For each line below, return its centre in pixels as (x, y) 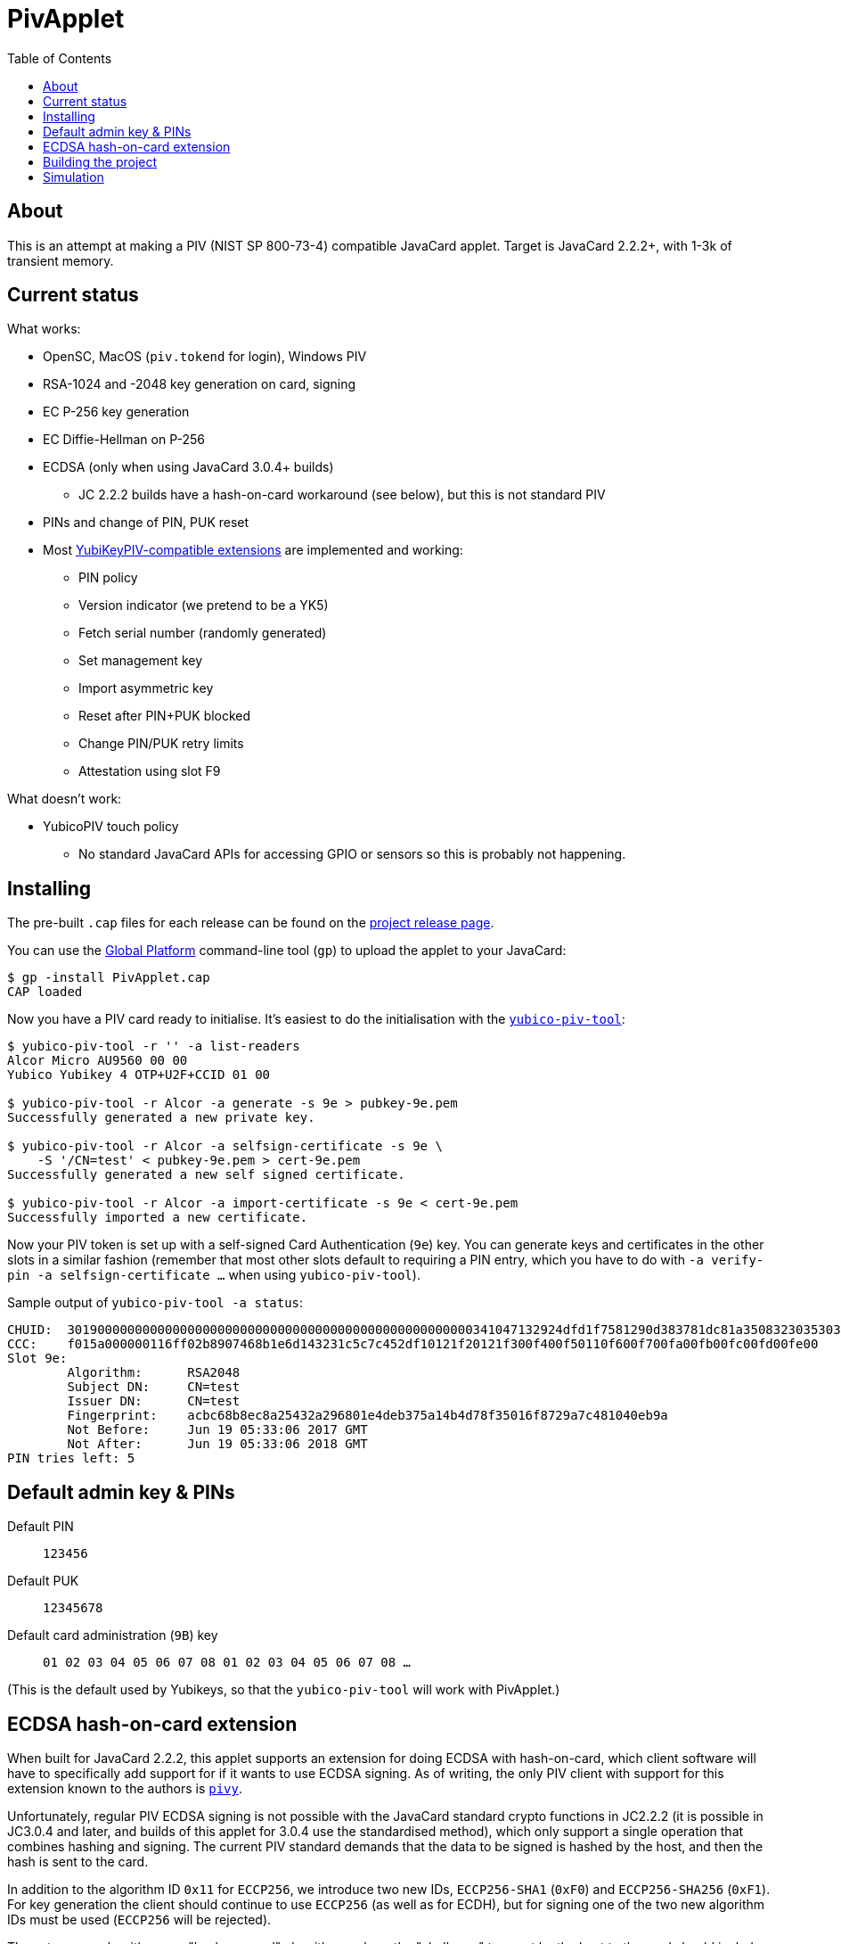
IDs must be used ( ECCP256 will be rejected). (139, 1919)
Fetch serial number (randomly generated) (203, 633)
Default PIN (41, 1527)
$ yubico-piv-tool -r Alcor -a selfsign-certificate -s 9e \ (225, 1146)
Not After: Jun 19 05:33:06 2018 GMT (217, 1444)
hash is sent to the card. (78, 1861)
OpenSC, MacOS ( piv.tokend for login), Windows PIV (205, 357)
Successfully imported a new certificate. (158, 1218)
